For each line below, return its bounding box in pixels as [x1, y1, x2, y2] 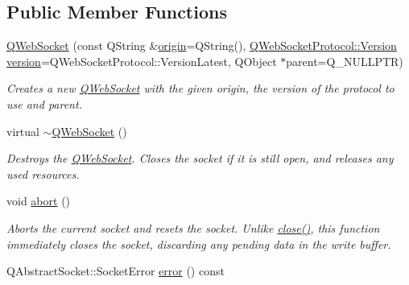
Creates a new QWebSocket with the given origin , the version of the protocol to [6, 80, 395, 97]
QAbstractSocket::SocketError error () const [6, 262, 225, 279]
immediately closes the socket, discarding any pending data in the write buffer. [6, 235, 391, 252]
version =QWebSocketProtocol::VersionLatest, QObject [6, 52, 277, 69]
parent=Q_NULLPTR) [286, 52, 403, 69]
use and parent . [6, 95, 82, 112]
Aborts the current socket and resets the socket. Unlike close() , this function [6, 219, 380, 236]
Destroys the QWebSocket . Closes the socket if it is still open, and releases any [6, 150, 394, 167]
